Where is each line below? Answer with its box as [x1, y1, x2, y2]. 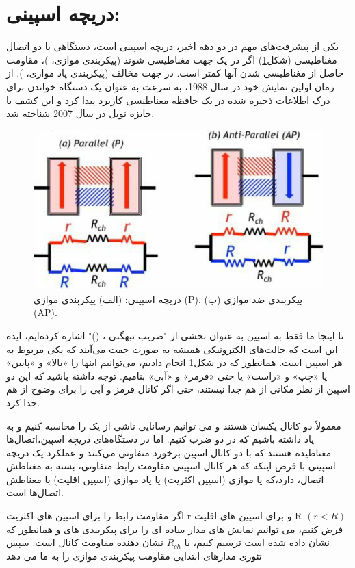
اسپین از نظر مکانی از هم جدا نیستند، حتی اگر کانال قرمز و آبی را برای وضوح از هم [6, 382, 350, 396]
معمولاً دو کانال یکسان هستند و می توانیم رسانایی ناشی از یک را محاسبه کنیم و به [6, 418, 341, 433]
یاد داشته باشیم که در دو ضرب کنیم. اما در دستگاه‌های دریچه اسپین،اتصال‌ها [6, 432, 315, 446]
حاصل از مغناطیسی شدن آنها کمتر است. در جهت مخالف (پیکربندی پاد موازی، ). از [6, 66, 344, 80]
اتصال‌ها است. [6, 485, 64, 500]
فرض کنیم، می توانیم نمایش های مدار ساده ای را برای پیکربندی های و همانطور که [6, 521, 343, 536]
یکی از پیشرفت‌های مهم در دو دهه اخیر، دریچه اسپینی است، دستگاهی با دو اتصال [6, 39, 339, 53]
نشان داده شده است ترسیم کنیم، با [184, 535, 330, 550]
